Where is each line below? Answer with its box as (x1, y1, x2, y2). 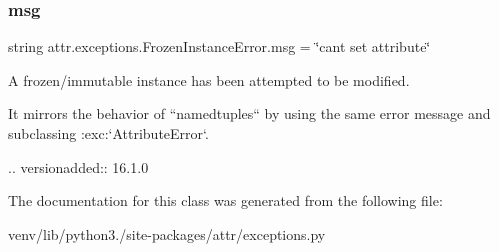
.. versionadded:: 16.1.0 (8, 156, 149, 177)
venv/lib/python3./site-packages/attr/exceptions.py (8, 223, 326, 244)
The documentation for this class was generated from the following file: (8, 190, 443, 211)
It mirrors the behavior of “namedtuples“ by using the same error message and (8, 103, 491, 124)
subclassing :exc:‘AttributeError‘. (8, 123, 209, 143)
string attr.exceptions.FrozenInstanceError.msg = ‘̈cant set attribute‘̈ (8, 36, 431, 57)
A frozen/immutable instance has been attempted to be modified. (8, 69, 410, 90)
